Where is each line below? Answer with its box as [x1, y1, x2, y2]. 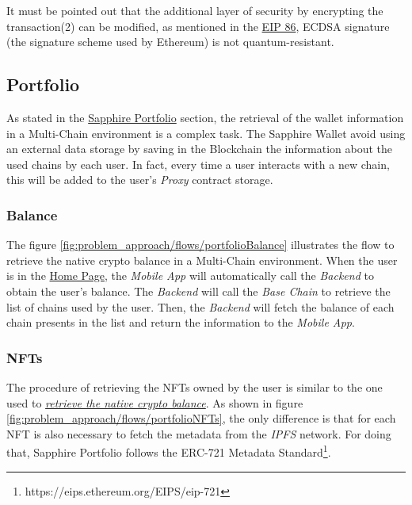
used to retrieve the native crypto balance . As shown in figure [6, 394, 303, 411]
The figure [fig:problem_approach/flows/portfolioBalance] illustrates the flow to [6, 236, 395, 253]
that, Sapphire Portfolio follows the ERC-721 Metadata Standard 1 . [6, 442, 331, 460]
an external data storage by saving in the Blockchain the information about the [6, 140, 392, 157]
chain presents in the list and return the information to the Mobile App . [6, 314, 355, 331]
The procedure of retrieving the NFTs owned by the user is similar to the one [6, 378, 383, 395]
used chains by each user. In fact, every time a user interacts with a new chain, [6, 155, 390, 172]
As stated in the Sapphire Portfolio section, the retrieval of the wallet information [6, 109, 404, 125]
